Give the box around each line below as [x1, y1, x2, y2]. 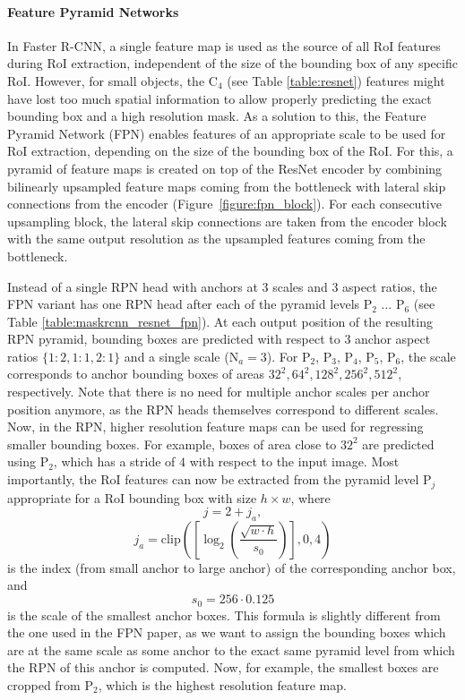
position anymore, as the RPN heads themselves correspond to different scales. [7, 399, 439, 418]
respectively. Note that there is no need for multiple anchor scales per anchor [7, 382, 430, 401]
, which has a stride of [53, 452, 176, 471]
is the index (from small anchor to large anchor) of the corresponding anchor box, [7, 558, 456, 576]
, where [290, 488, 331, 507]
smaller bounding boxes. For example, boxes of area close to [7, 434, 337, 453]
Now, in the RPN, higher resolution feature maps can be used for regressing [7, 417, 424, 436]
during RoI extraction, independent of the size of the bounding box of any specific [7, 54, 458, 73]
